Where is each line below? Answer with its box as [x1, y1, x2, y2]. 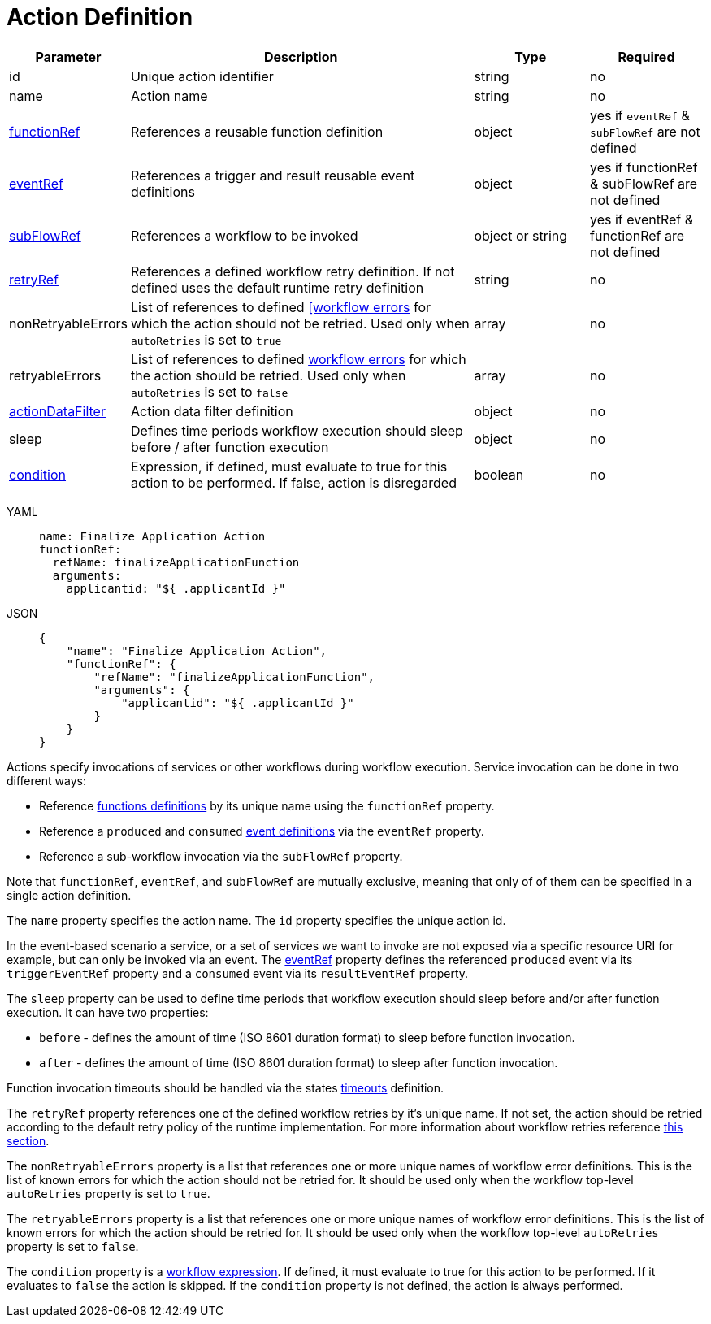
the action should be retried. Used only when [131, 367, 406, 384]
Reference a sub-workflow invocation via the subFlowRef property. [39, 849, 403, 863]
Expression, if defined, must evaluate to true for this [131, 458, 448, 475]
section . [7, 1133, 50, 1148]
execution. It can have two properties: [7, 1005, 209, 1019]
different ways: [7, 773, 86, 788]
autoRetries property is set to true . [7, 1186, 210, 1200]
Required [618, 48, 675, 65]
